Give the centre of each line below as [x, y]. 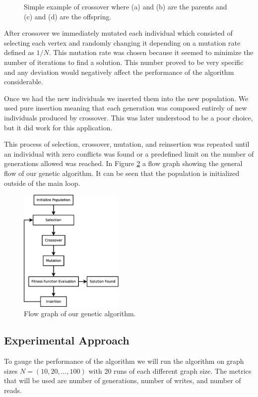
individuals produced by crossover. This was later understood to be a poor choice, [129, 117]
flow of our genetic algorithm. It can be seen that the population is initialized [122, 173]
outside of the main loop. [42, 183]
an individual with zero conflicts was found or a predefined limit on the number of [129, 153]
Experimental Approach [67, 340]
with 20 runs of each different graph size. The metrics [170, 370]
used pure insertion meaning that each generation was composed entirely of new [126, 108]
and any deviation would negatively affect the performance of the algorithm [119, 72]
